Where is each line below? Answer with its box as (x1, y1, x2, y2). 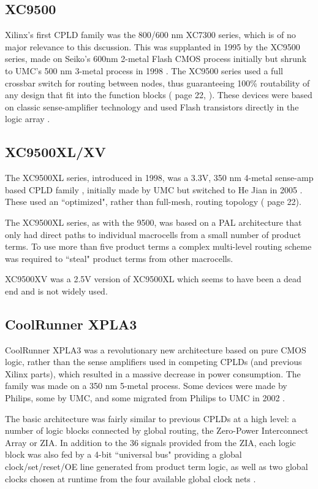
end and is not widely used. (5, 284, 108, 297)
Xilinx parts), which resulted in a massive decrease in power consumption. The (5, 367, 301, 380)
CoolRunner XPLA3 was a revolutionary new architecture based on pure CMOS (5, 343, 306, 356)
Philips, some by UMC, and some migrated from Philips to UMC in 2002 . (5, 391, 285, 404)
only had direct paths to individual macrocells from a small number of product (5, 228, 301, 241)
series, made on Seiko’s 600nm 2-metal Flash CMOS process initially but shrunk (5, 52, 307, 65)
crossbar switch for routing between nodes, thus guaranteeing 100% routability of (5, 76, 310, 89)
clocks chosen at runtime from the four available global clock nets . (5, 472, 256, 485)
